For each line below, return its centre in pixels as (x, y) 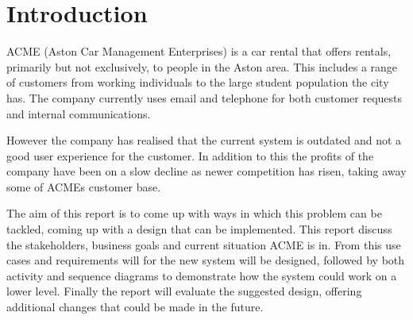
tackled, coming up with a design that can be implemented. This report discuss (199, 229)
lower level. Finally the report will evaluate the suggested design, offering (184, 291)
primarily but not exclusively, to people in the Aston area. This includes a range (202, 66)
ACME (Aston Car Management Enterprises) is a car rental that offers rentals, (199, 51)
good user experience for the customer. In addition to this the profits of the (190, 155)
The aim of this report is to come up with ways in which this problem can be (194, 213)
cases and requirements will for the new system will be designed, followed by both (206, 260)
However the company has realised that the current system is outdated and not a (204, 140)
